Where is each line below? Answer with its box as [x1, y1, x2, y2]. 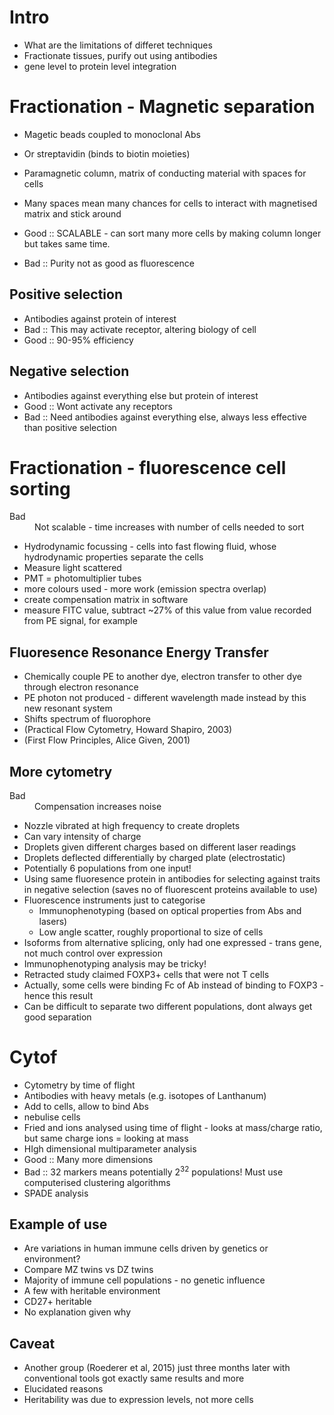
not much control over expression [23, 947, 163, 960]
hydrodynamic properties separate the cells [23, 551, 204, 563]
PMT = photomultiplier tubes [23, 572, 142, 585]
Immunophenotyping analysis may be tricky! [23, 958, 207, 970]
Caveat [9, 1335, 56, 1352]
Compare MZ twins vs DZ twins [23, 1264, 154, 1276]
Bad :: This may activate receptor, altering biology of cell [23, 323, 257, 335]
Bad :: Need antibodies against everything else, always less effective [23, 411, 307, 423]
